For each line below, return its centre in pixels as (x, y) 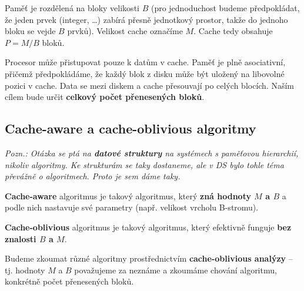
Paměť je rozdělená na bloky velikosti (72, 8)
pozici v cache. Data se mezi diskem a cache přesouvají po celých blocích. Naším (149, 85)
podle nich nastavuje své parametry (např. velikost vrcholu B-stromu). (132, 207)
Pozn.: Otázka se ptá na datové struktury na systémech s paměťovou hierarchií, (152, 153)
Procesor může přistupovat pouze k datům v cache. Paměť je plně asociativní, (145, 62)
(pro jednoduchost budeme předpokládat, (225, 8)
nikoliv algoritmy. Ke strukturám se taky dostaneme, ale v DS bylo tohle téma (144, 164)
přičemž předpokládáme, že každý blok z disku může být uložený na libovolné (145, 73)
